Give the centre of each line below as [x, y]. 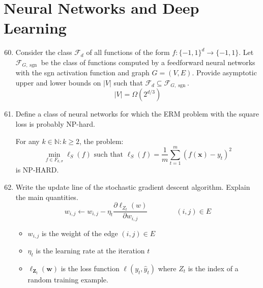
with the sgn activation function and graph [82, 73]
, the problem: [101, 141]
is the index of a [213, 268]
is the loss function [90, 268]
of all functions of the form [128, 52]
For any [27, 141]
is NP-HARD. [37, 170]
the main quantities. [47, 197]
